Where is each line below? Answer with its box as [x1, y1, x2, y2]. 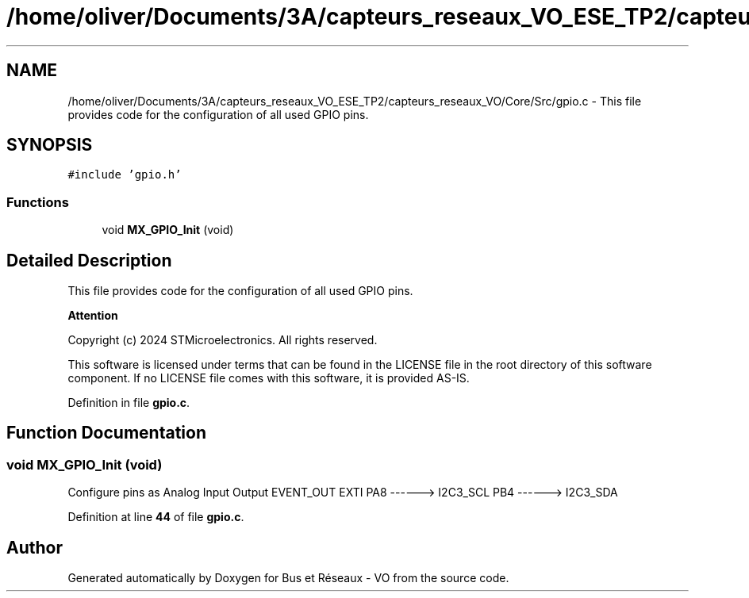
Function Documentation [6, 423, 206, 443]
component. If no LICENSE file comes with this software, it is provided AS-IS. [67, 371, 470, 385]
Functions [6, 194, 69, 210]
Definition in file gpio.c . [67, 396, 190, 410]
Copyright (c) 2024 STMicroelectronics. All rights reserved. [67, 333, 378, 347]
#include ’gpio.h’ [67, 168, 182, 182]
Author [6, 537, 63, 558]
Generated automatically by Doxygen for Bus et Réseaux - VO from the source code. [67, 571, 509, 585]
